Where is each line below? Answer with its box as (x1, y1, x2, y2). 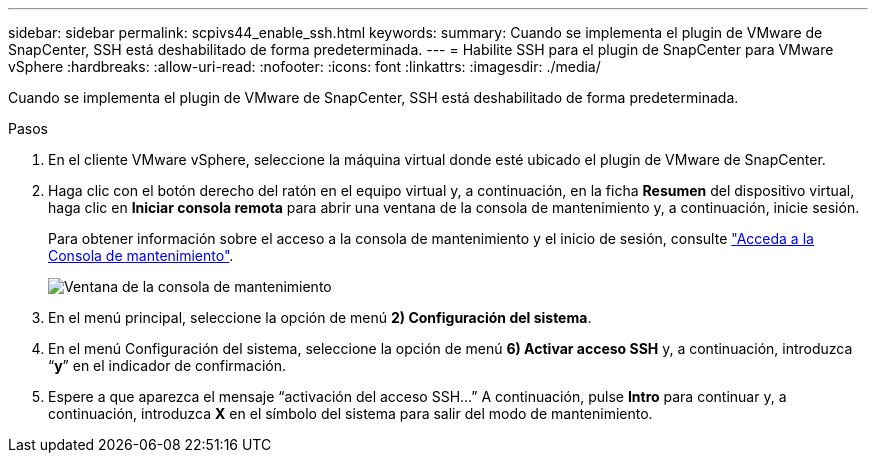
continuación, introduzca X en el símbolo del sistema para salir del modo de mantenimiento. (48, 405, 653, 422)
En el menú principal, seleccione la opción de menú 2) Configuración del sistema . (48, 309, 592, 326)
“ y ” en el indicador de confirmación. (48, 357, 286, 374)
